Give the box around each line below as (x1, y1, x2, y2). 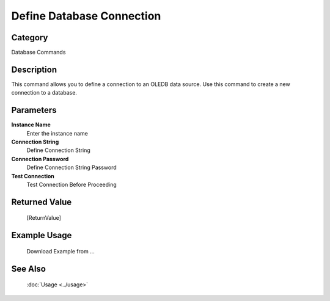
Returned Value (11, 197, 72, 207)
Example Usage (11, 230, 72, 241)
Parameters (11, 105, 57, 115)
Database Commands (11, 49, 66, 56)
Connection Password (11, 155, 69, 162)
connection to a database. (11, 89, 78, 96)
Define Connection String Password (26, 164, 117, 171)
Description (11, 64, 57, 74)
